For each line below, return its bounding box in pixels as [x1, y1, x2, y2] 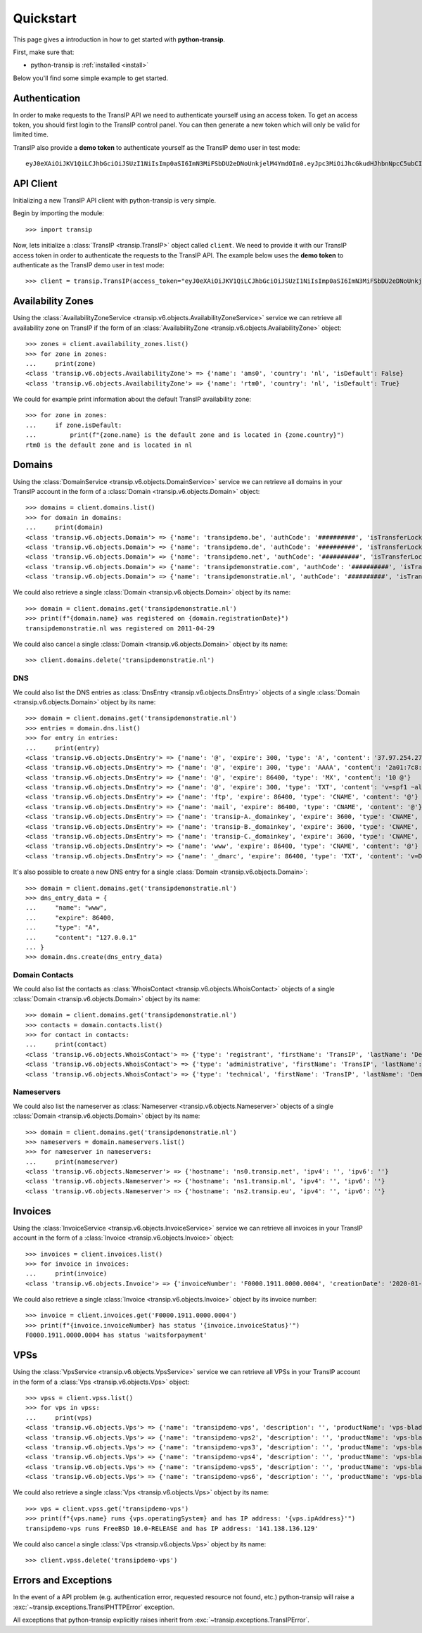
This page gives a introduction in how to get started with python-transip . [13, 35, 225, 44]
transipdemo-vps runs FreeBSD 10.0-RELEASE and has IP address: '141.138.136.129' [25, 1524, 319, 1532]
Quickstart [13, 11, 77, 26]
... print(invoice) [25, 1270, 108, 1278]
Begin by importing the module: [13, 209, 105, 217]
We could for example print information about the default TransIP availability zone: [13, 395, 251, 404]
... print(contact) [25, 1041, 108, 1048]
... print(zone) [25, 360, 96, 367]
